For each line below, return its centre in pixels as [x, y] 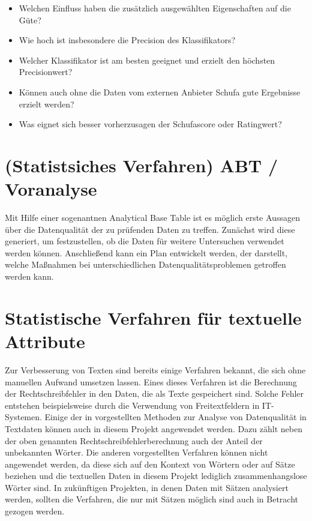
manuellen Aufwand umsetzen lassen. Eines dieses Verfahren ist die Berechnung [151, 381]
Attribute [45, 341]
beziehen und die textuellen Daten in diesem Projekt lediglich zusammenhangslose [156, 476]
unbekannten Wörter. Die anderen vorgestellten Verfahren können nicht [136, 452]
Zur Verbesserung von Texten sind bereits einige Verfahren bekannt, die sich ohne [155, 369]
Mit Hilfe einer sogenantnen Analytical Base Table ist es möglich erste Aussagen [152, 218]
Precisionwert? [46, 72]
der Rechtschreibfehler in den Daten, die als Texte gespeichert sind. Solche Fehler [154, 393]
